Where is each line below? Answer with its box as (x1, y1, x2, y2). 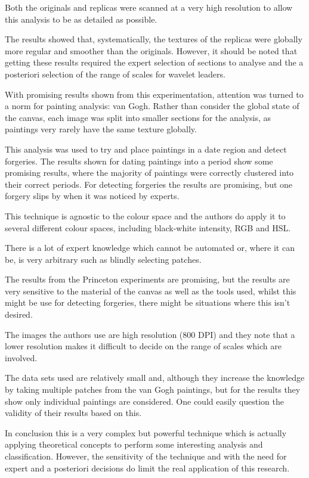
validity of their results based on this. (5, 406, 142, 419)
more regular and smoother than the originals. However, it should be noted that (5, 44, 298, 57)
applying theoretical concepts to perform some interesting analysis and (5, 438, 263, 451)
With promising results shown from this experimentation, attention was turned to (5, 88, 304, 100)
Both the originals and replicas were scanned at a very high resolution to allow (5, 1, 293, 13)
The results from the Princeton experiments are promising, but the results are (5, 273, 290, 285)
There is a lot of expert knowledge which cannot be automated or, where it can (5, 241, 295, 254)
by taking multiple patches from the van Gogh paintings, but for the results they (5, 383, 301, 396)
